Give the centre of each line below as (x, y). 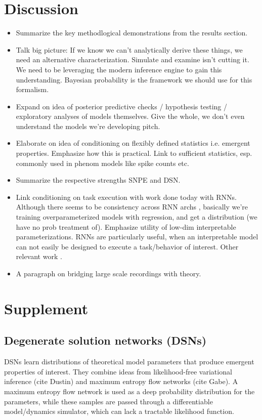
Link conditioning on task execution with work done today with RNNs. (126, 197)
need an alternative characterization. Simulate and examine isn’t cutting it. (133, 59)
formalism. (32, 89)
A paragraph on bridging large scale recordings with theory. (108, 273)
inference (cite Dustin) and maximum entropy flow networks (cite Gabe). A (121, 381)
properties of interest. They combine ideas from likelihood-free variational (118, 371)
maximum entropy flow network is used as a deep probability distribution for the (129, 391)
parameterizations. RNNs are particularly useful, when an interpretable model (137, 237)
